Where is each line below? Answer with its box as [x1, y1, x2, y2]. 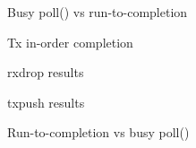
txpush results [7, 92, 85, 111]
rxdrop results [7, 63, 84, 82]
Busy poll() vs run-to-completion [7, 3, 188, 21]
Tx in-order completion [7, 32, 133, 51]
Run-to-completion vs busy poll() [7, 123, 190, 142]
